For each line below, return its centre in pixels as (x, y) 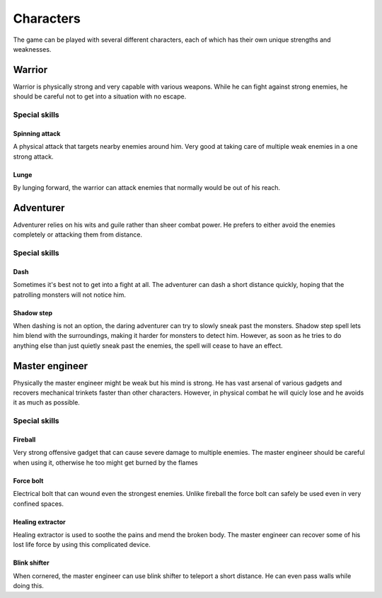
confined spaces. (38, 504)
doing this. (28, 586)
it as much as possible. (47, 402)
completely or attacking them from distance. (78, 235)
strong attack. (33, 157)
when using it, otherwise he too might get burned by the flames (105, 462)
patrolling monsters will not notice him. (70, 295)
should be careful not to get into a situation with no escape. (100, 96)
